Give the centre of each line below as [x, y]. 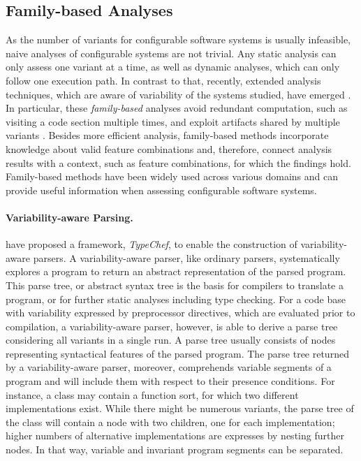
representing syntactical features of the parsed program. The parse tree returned [177, 353]
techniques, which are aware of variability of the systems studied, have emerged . [178, 94]
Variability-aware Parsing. [69, 217]
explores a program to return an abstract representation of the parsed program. [176, 271]
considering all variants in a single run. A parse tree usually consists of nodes [171, 340]
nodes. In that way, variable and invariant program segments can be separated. [175, 449]
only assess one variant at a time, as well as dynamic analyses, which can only [173, 67]
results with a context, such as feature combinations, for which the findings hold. [178, 162]
